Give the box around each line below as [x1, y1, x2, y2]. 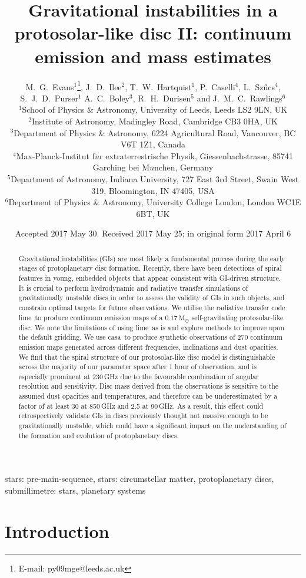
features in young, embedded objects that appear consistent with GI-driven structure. [18, 272, 281, 283]
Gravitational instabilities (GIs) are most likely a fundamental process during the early [18, 253, 285, 263]
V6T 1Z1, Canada [120, 138, 186, 150]
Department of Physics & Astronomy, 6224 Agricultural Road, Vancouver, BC [14, 126, 296, 139]
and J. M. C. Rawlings [197, 91, 282, 104]
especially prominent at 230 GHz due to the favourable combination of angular [18, 371, 259, 381]
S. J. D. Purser [20, 91, 78, 104]
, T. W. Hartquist [125, 80, 192, 93]
